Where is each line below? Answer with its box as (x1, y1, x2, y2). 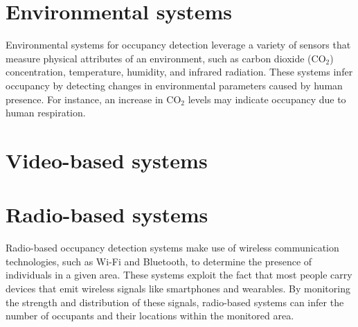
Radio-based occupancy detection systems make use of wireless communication (6, 240, 339, 255)
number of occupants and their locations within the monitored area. (6, 308, 294, 323)
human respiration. (6, 105, 86, 120)
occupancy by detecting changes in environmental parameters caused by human (6, 78, 343, 92)
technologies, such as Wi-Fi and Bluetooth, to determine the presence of (6, 254, 312, 268)
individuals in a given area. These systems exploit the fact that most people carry (6, 267, 352, 282)
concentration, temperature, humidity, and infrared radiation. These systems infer (6, 64, 353, 79)
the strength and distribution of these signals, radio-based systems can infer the (6, 294, 344, 309)
